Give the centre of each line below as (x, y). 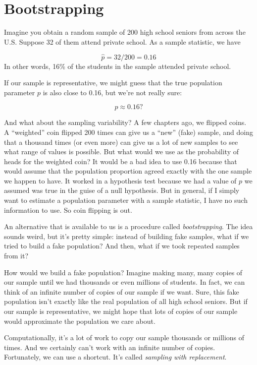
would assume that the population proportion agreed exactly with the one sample (128, 171)
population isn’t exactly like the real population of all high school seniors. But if (126, 301)
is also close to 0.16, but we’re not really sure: (112, 92)
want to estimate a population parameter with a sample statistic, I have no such (126, 200)
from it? (16, 256)
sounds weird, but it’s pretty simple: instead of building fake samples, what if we (127, 236)
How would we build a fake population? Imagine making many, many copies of (123, 272)
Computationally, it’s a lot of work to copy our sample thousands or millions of (124, 337)
